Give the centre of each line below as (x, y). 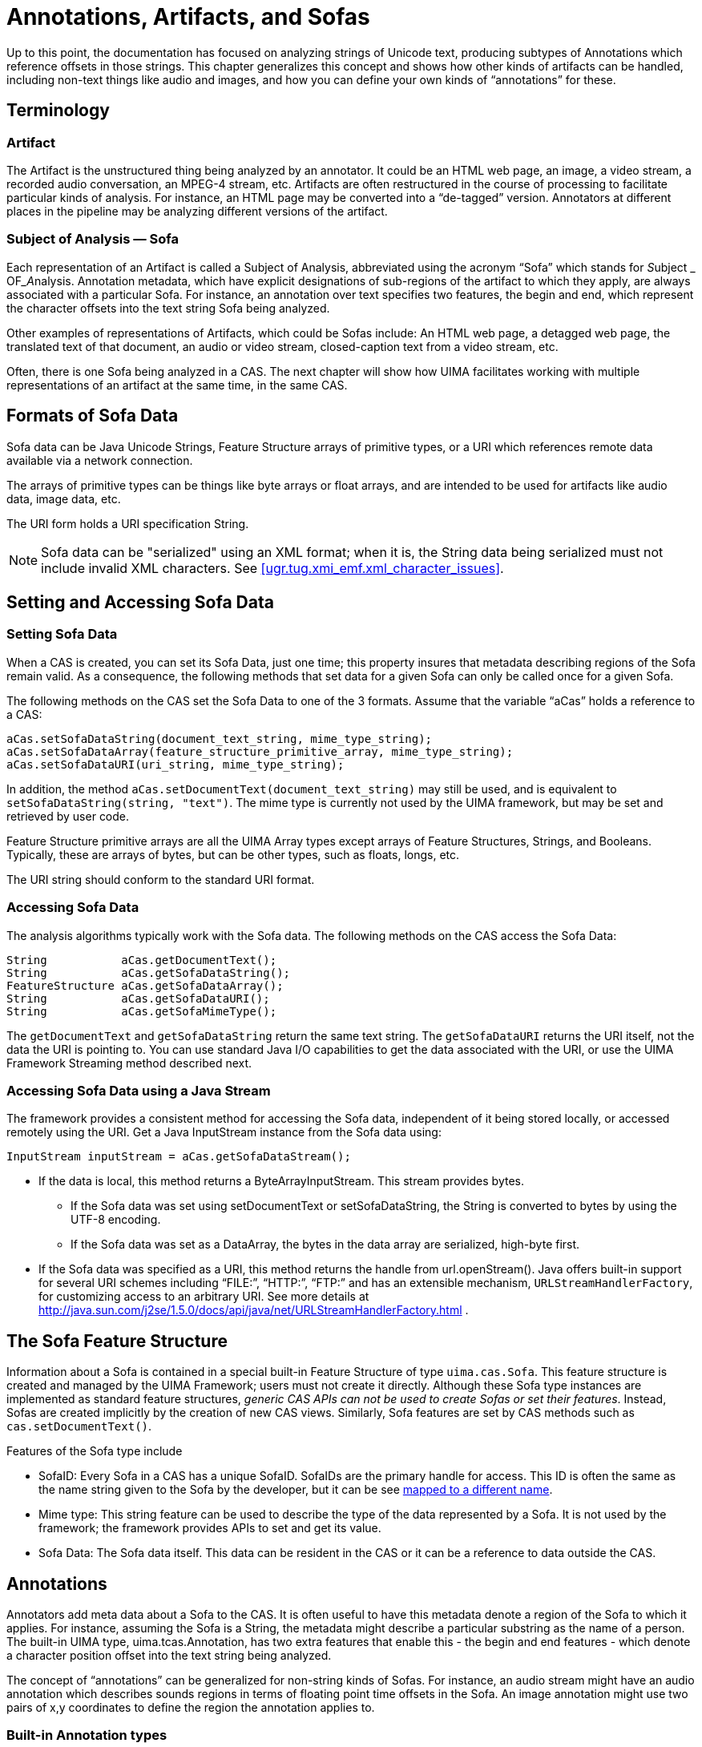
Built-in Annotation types (87, 1735)
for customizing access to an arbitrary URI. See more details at (204, 1297)
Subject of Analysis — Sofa (93, 239)
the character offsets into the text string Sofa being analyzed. (168, 308)
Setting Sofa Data (62, 634)
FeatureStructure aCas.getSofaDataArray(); (145, 985)
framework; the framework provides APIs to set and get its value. (210, 1528)
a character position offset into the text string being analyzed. (169, 1655)
